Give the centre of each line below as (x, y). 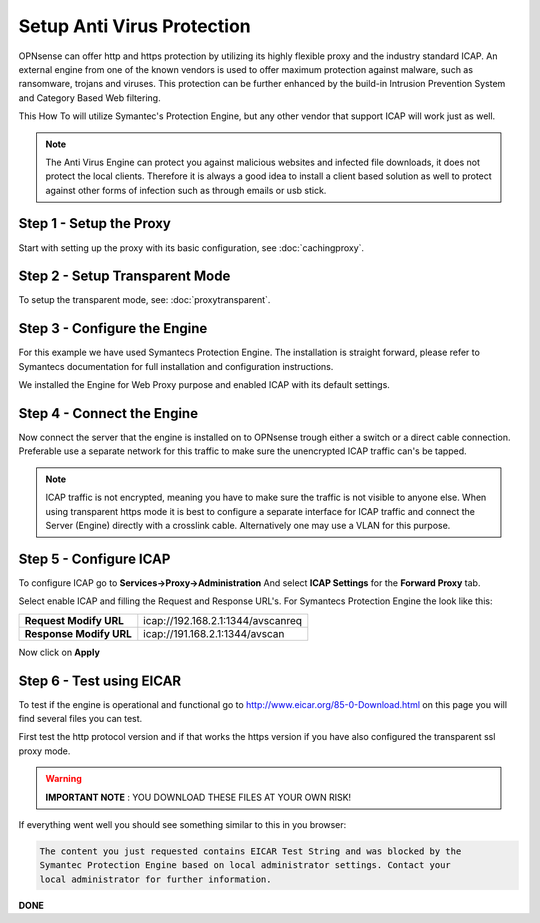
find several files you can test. (80, 719)
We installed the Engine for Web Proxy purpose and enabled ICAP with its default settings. (204, 385)
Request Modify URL (74, 620)
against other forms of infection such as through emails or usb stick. (186, 190)
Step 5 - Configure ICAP (94, 558)
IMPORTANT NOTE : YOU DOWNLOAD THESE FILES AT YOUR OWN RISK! (198, 797)
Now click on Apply (59, 652)
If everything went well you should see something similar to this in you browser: (182, 824)
